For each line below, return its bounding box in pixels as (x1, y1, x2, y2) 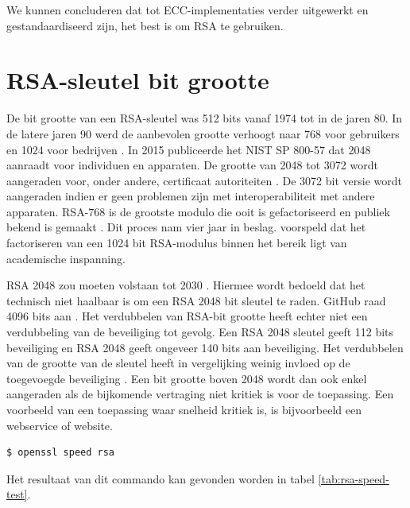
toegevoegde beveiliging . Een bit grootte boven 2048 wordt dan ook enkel (6, 370, 367, 386)
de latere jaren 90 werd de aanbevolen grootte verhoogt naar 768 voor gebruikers (6, 125, 400, 142)
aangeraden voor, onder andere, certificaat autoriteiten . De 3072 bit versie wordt (6, 172, 402, 188)
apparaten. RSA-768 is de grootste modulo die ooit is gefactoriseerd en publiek (6, 203, 390, 219)
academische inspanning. (6, 250, 126, 266)
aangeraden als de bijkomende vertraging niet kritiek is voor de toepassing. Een (6, 386, 394, 402)
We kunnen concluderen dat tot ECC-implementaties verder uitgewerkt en (6, 2, 369, 17)
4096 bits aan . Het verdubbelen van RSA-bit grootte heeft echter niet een (6, 308, 368, 324)
